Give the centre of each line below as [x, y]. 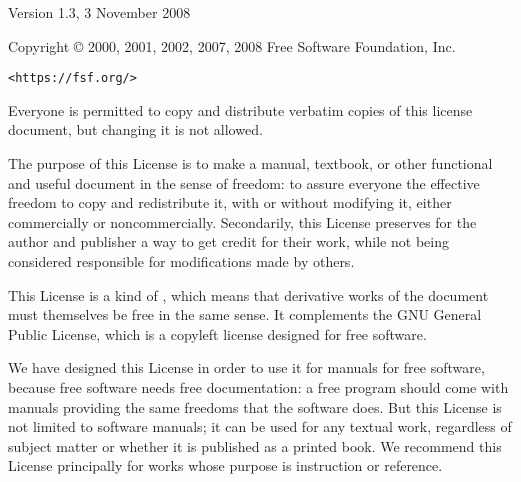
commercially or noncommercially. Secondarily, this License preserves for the [242, 221]
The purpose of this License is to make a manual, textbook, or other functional [250, 163]
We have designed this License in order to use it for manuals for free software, [246, 367]
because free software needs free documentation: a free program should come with [258, 386]
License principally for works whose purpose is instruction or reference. [225, 465]
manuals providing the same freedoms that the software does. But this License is [255, 406]
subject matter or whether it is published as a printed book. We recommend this [255, 445]
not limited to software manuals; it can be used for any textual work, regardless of [260, 426]
